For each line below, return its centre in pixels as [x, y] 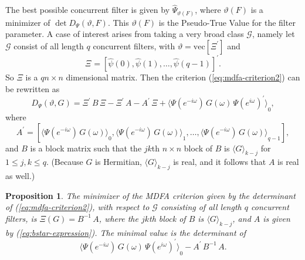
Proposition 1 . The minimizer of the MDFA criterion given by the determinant [150, 195]
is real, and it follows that [220, 162]
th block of [167, 218]
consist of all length [49, 45]
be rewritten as [33, 89]
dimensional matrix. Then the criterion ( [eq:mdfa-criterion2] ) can [183, 77]
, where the [118, 218]
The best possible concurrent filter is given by [88, 10]
